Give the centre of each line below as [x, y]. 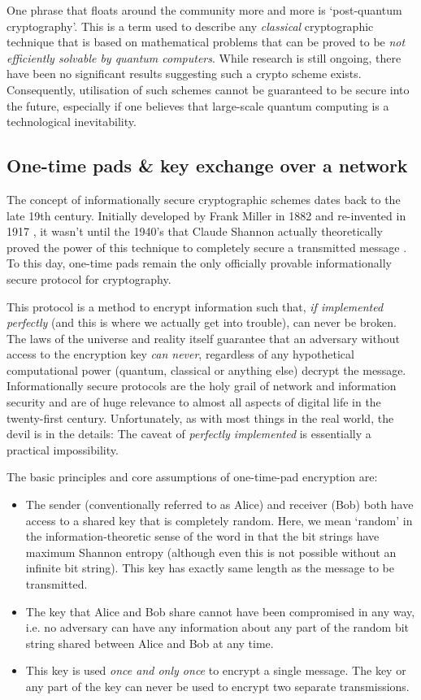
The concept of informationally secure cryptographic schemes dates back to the [204, 199]
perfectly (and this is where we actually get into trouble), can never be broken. [202, 322]
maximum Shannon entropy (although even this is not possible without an [211, 552]
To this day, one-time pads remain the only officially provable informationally [199, 263]
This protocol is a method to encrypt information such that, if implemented [195, 306]
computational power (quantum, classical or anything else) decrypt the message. [206, 370]
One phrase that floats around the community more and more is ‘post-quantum [204, 10]
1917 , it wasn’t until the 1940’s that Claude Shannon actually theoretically [195, 231]
